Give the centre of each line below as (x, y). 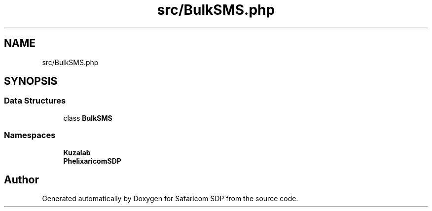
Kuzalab (77, 152)
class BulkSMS (88, 118)
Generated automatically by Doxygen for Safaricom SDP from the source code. (170, 199)
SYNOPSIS (31, 81)
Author (21, 179)
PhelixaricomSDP (92, 161)
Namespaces (30, 135)
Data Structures (35, 101)
